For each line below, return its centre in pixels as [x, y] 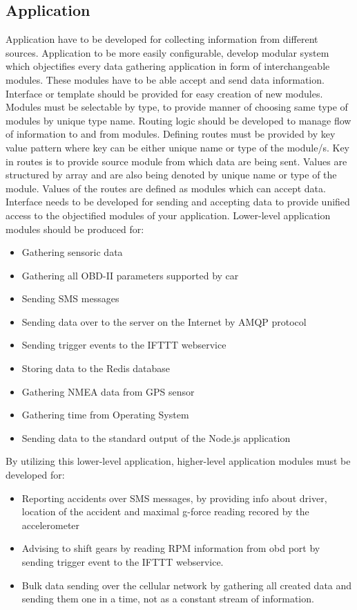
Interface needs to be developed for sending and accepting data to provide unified [178, 202]
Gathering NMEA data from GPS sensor [108, 391]
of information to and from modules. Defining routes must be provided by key [171, 134]
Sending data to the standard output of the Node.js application [156, 437]
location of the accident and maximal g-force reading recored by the [165, 511]
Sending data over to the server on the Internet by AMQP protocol [164, 321]
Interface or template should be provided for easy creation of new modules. [164, 93]
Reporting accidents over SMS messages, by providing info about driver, [174, 498]
